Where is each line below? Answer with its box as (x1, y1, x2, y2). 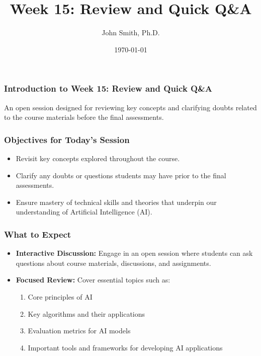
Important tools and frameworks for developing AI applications (28, 342, 223, 352)
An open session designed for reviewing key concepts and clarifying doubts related (4, 102, 257, 112)
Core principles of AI (28, 291, 93, 302)
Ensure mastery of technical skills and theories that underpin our (16, 196, 217, 207)
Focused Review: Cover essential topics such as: (16, 274, 170, 285)
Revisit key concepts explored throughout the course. (16, 153, 180, 164)
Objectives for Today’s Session (4, 133, 130, 146)
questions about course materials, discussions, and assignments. (16, 257, 211, 268)
